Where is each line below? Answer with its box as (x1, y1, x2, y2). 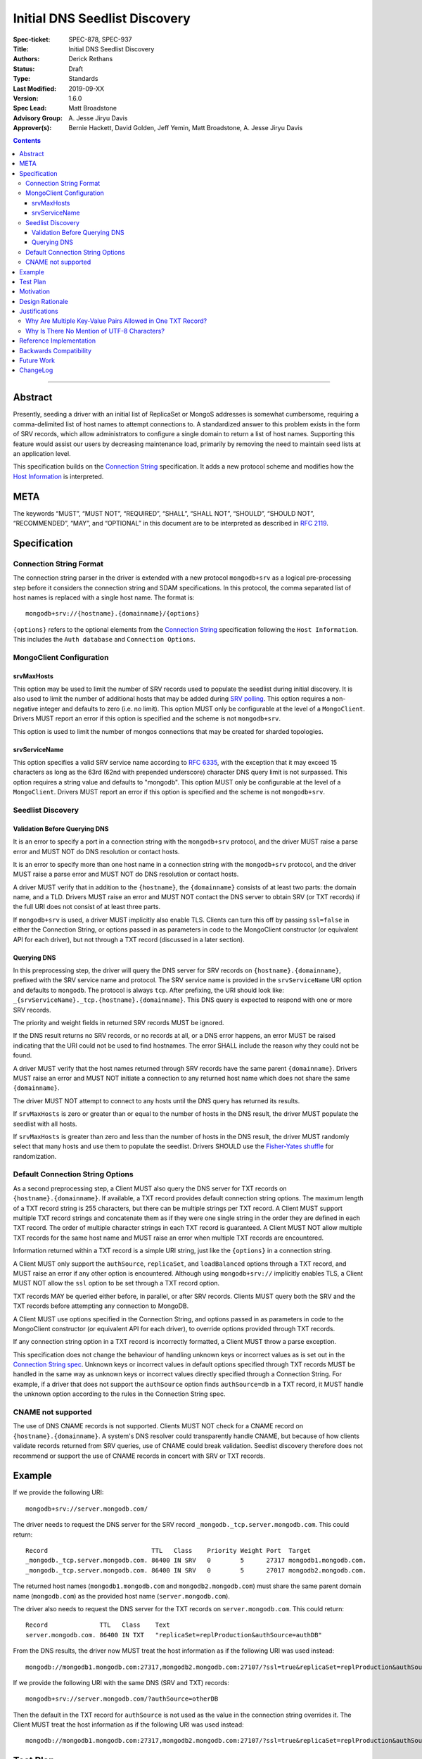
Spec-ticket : (13, 35, 51, 44)
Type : (13, 75, 31, 83)
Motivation (19, 287, 51, 296)
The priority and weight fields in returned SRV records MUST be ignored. (13, 1018, 224, 1027)
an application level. (13, 449, 71, 457)
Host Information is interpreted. (13, 472, 104, 481)
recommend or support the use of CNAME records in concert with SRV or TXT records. (13, 1452, 265, 1460)
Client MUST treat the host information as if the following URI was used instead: (13, 1720, 244, 1729)
